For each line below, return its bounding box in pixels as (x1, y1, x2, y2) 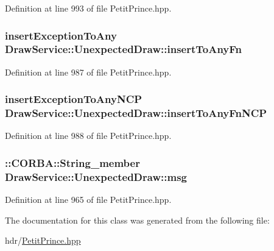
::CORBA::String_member (5, 155, 140, 170)
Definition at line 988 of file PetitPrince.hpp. (5, 129, 172, 142)
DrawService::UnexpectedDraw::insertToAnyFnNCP (5, 105, 267, 121)
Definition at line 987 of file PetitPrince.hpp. (5, 65, 172, 78)
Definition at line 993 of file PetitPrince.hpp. (5, 2, 172, 14)
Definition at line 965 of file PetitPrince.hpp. (5, 193, 172, 206)
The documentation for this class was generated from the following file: (5, 213, 270, 226)
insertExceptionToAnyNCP (5, 91, 142, 107)
